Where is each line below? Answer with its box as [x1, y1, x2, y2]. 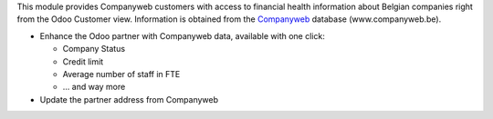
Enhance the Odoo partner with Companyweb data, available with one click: [39, 30, 326, 41]
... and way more [62, 82, 126, 93]
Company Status [62, 44, 126, 55]
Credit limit [62, 55, 104, 67]
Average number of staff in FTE [62, 68, 181, 79]
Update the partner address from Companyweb [39, 94, 219, 104]
